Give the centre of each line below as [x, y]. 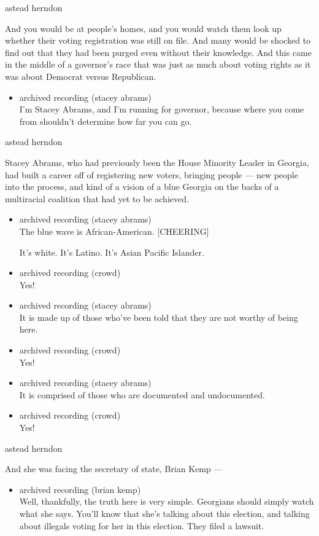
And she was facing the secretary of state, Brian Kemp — [114, 469]
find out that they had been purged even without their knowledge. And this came [158, 52]
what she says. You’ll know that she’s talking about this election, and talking [164, 513]
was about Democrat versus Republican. [81, 76]
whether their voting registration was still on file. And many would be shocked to [158, 40]
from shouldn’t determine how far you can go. [106, 121]
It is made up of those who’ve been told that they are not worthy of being [159, 317]
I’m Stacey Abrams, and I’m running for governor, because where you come [162, 109]
